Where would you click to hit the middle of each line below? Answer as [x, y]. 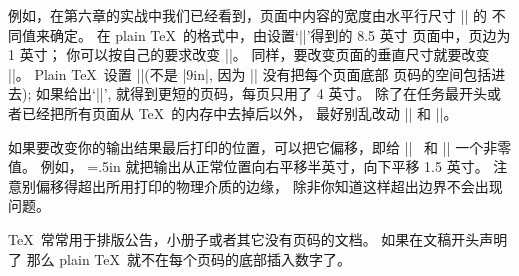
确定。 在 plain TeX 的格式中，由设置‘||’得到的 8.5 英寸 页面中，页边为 [280, 34]
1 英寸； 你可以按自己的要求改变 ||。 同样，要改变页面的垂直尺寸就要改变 [249, 54]
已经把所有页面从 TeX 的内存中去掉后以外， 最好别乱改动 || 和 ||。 [239, 112]
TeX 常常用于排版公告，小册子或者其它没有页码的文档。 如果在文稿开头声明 [258, 238]
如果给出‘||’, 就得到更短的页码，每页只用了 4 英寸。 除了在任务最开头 [261, 93]
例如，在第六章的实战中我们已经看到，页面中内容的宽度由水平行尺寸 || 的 [248, 15]
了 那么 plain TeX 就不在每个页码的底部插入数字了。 [179, 258]
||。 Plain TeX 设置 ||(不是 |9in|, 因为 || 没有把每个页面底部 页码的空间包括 [250, 73]
